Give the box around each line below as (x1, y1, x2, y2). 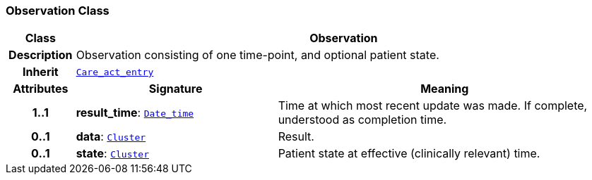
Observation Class (6, 4, 109, 18)
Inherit (22, 65, 59, 79)
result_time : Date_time (76, 105, 194, 120)
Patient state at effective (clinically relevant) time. (278, 146, 540, 161)
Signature (148, 82, 203, 96)
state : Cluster (76, 146, 149, 161)
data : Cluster (76, 129, 146, 144)
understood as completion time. (278, 112, 447, 127)
